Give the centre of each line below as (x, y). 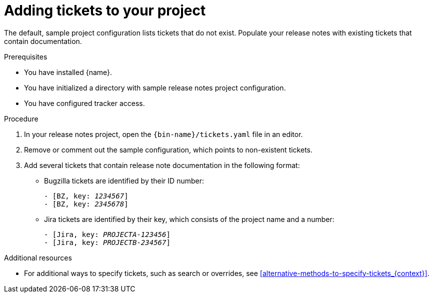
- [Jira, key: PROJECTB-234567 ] (107, 242)
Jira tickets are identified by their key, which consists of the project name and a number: (189, 219)
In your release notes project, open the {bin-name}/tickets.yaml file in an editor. (163, 134)
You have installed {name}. (68, 72)
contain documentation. (43, 41)
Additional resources (38, 257)
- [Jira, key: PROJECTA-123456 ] (107, 234)
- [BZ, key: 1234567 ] (86, 196)
